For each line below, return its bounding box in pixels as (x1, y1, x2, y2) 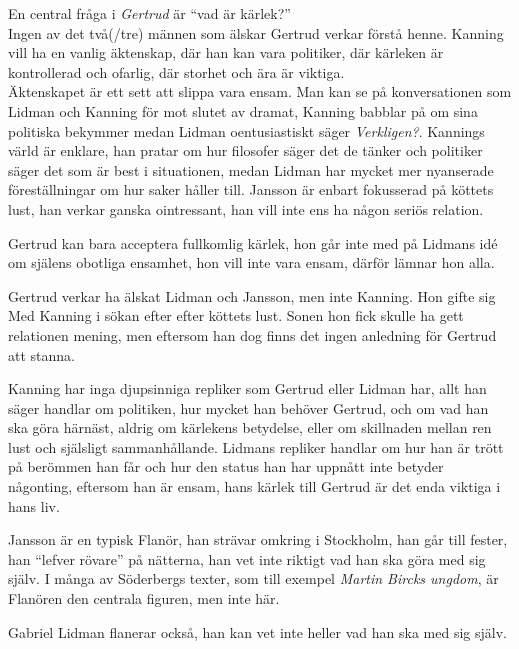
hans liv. (8, 495, 60, 516)
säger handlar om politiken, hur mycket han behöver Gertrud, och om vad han (8, 397, 489, 418)
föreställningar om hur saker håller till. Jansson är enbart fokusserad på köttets (8, 179, 494, 200)
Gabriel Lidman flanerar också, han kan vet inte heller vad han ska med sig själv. (8, 621, 507, 642)
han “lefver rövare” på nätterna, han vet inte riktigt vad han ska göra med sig (8, 548, 486, 569)
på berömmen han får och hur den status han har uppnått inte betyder (8, 456, 444, 477)
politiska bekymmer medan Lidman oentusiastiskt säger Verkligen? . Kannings (8, 120, 485, 141)
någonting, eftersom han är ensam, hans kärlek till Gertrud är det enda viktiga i (8, 476, 501, 497)
